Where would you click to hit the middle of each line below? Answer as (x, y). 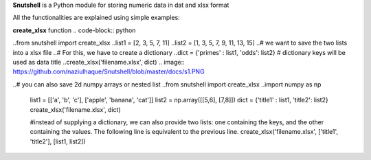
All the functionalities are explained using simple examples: (96, 18)
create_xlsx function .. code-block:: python (74, 30)
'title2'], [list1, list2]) (58, 141)
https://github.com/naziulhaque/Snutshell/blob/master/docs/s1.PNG (109, 71)
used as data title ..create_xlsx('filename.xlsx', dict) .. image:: (99, 62)
